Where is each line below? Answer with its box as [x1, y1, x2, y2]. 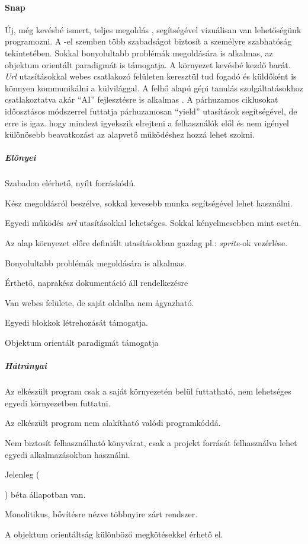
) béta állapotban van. [5, 488, 86, 500]
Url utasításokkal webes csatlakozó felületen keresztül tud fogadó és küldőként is [5, 70, 297, 82]
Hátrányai [5, 360, 47, 372]
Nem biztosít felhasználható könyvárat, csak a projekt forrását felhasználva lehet [5, 436, 297, 448]
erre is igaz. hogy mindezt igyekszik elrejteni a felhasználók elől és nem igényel [5, 116, 289, 129]
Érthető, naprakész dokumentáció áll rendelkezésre [5, 276, 188, 289]
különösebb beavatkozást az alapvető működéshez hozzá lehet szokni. [5, 128, 255, 141]
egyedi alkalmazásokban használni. [5, 448, 130, 460]
